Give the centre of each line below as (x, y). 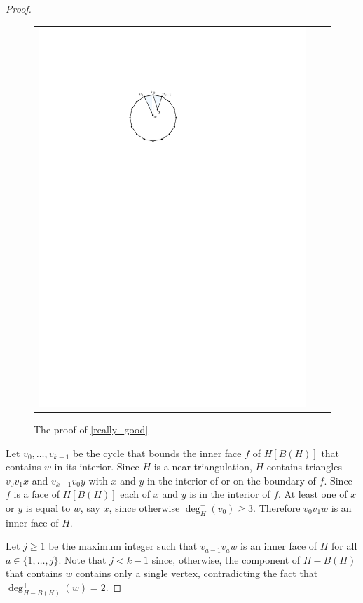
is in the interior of (230, 494)
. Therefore (277, 507)
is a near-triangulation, (203, 467)
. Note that (82, 559)
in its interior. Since (97, 467)
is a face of (36, 494)
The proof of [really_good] (91, 429)
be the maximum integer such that (123, 546)
